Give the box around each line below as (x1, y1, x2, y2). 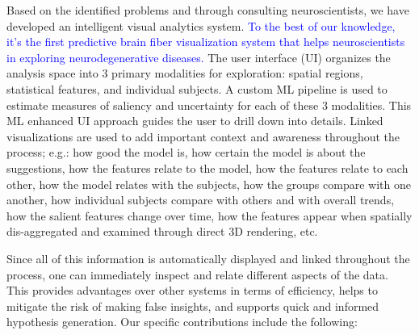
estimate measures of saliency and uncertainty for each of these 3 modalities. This (6, 96, 412, 113)
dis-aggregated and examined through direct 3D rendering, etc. (6, 223, 318, 240)
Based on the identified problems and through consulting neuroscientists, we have (6, 2, 409, 18)
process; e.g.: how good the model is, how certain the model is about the (6, 144, 366, 161)
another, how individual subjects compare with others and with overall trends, (6, 191, 395, 208)
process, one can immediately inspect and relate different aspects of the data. (6, 266, 388, 283)
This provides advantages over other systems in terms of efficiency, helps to (6, 282, 378, 299)
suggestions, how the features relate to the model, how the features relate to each (6, 159, 409, 176)
